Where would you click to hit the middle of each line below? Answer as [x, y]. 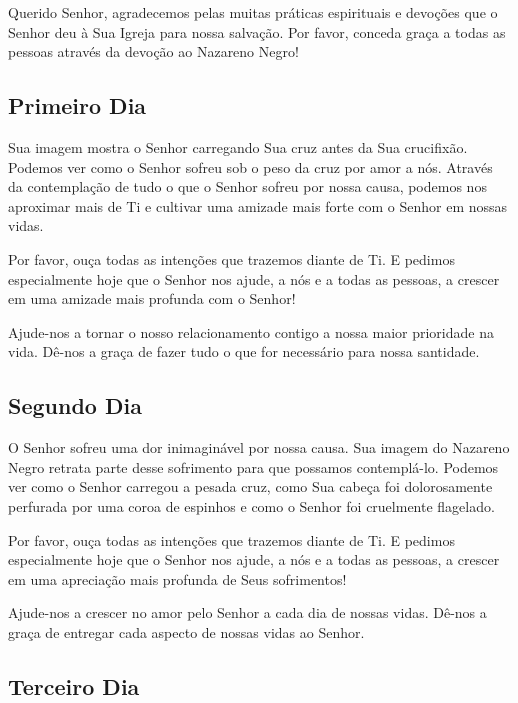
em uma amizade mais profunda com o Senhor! [152, 298]
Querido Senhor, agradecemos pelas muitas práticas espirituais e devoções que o [253, 12]
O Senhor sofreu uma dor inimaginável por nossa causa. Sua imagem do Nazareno [259, 447]
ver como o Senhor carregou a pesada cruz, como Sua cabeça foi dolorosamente [250, 486]
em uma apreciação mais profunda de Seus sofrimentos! [177, 578]
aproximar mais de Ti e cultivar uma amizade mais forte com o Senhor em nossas [258, 205]
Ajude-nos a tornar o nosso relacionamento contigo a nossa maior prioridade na [251, 331]
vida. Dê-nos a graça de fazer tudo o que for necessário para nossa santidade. [244, 351]
